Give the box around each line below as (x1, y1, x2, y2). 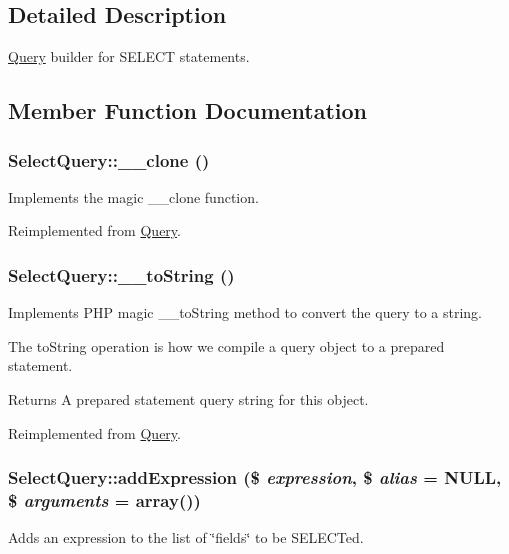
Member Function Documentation (8, 95, 368, 126)
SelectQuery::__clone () (8, 147, 210, 172)
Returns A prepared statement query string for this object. (8, 388, 369, 409)
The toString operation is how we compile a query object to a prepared (8, 335, 445, 356)
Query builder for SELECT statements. (8, 46, 250, 67)
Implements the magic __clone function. (8, 186, 259, 207)
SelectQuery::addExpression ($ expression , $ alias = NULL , (8, 465, 502, 490)
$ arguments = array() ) (8, 488, 201, 513)
